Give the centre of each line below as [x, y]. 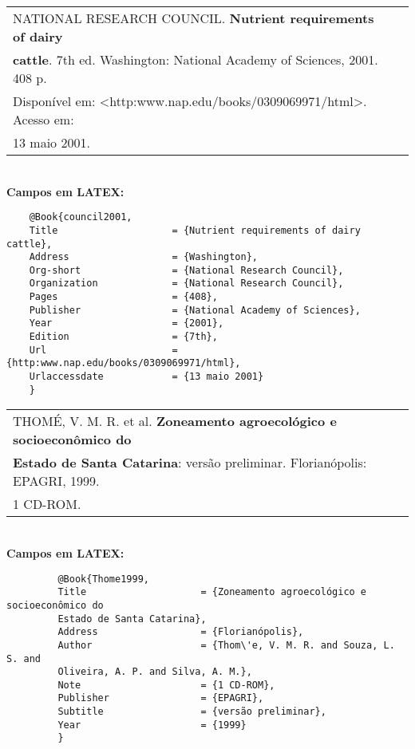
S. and [24, 658]
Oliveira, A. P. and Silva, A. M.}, [155, 672]
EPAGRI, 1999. [56, 481]
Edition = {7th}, [123, 337]
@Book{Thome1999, [103, 579]
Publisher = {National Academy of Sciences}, [195, 310]
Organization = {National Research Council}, [186, 284]
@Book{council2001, [81, 217]
